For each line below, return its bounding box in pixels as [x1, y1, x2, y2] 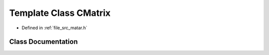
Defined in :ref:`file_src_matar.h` [21, 25, 87, 31]
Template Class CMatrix [9, 7, 111, 18]
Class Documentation [9, 38, 78, 46]
